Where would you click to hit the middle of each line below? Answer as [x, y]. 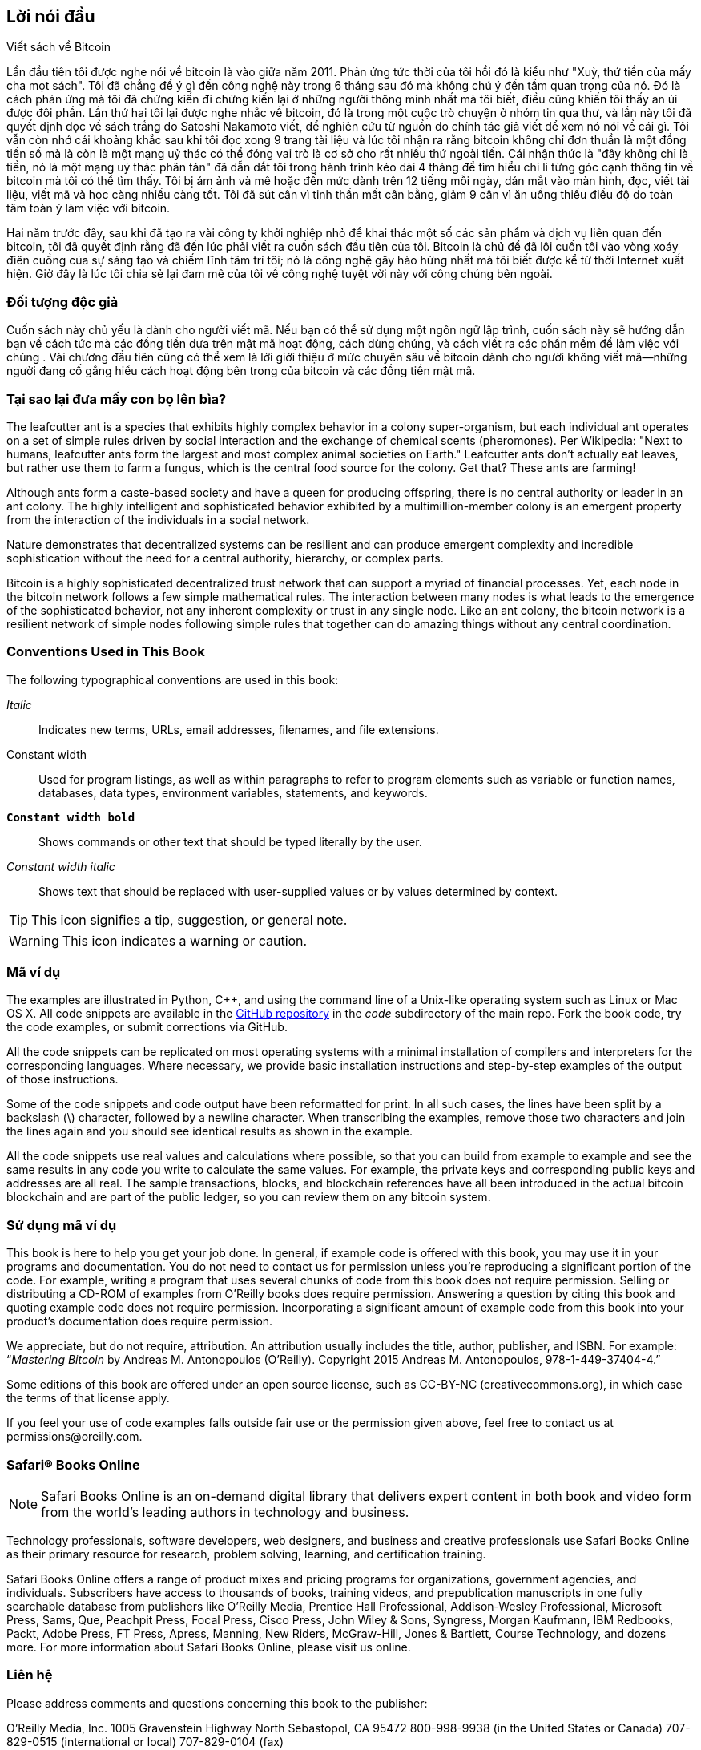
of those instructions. [62, 1079]
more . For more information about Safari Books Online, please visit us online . [209, 1647]
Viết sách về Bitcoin [58, 47]
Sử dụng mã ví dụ [62, 1225]
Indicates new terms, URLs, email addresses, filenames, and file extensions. [239, 729]
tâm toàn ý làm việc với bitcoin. [89, 208]
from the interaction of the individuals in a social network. [158, 519]
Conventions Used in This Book [106, 652]
